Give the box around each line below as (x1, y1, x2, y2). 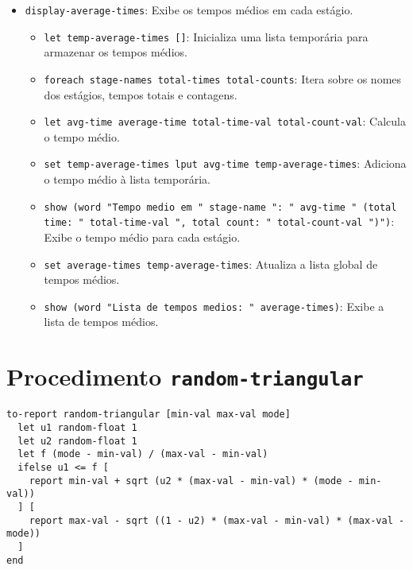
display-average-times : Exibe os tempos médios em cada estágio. (25, 2, 353, 17)
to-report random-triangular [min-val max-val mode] (6, 409, 291, 421)
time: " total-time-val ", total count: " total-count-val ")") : (44, 213, 395, 230)
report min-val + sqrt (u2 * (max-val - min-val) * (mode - (29, 475, 353, 487)
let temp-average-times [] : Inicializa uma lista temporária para (44, 28, 369, 45)
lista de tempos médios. (44, 313, 159, 330)
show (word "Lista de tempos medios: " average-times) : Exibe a (44, 297, 384, 314)
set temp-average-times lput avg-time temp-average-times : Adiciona (44, 155, 407, 172)
